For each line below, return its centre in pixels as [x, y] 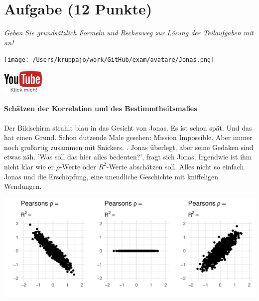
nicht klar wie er [29, 166]
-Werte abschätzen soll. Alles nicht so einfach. [176, 166]
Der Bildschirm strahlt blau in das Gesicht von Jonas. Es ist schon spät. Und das [128, 127]
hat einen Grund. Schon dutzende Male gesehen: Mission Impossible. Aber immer [128, 137]
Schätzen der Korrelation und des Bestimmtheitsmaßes [101, 108]
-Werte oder [78, 166]
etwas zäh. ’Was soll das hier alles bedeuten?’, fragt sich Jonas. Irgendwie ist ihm [128, 157]
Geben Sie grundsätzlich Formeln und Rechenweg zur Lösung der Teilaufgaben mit [129, 33]
